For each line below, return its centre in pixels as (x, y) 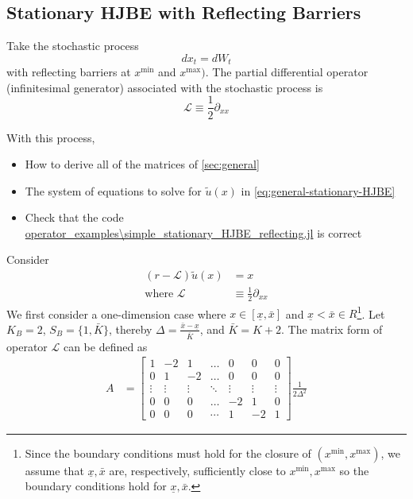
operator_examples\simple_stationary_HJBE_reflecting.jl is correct (193, 232)
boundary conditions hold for (96, 486)
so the (354, 470)
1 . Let (371, 312)
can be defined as (105, 346)
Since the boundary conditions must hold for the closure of (168, 453)
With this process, (51, 137)
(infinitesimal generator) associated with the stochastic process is (165, 87)
